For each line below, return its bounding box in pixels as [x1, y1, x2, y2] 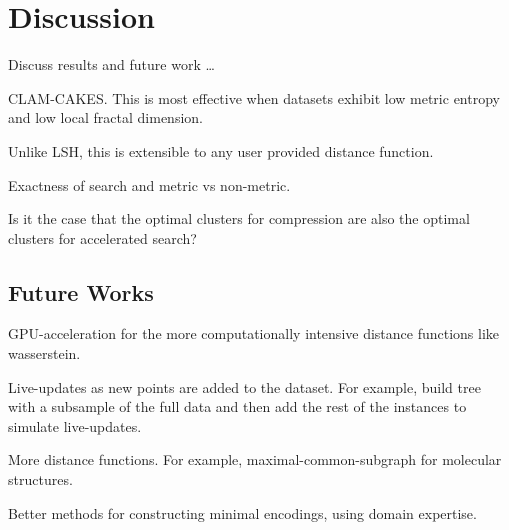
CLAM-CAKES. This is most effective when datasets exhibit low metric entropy [8, 87, 500, 108]
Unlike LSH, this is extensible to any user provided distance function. [8, 140, 434, 161]
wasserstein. [8, 343, 81, 364]
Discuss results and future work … [8, 54, 215, 75]
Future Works [8, 276, 154, 307]
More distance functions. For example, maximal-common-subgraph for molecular [8, 449, 502, 470]
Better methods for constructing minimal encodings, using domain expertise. [8, 502, 477, 523]
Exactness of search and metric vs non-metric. [8, 174, 291, 195]
